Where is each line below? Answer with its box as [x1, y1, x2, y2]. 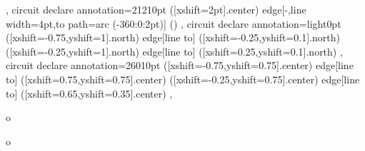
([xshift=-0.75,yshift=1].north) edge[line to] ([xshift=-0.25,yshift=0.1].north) [6, 30, 340, 45]
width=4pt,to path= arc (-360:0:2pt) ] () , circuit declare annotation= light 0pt [6, 16, 341, 31]
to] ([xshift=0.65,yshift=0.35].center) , [6, 85, 173, 100]
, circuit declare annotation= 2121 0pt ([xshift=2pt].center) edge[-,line [6, 2, 306, 16]
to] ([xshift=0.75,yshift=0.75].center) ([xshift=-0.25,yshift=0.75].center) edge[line [6, 71, 360, 86]
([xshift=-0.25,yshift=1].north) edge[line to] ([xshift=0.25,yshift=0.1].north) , [6, 43, 343, 58]
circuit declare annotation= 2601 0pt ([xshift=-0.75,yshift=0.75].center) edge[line [6, 58, 354, 73]
